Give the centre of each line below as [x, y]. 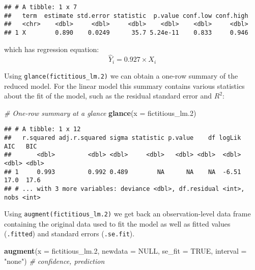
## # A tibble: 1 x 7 [41, 7]
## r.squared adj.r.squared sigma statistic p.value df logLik [123, 138]
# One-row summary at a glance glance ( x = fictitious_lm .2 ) [100, 113]
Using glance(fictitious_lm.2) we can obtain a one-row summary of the [121, 75]
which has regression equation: [52, 49]
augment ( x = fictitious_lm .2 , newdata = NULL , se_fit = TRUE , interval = [125, 251]
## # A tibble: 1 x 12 [42, 129]
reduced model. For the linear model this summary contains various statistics [124, 85]
